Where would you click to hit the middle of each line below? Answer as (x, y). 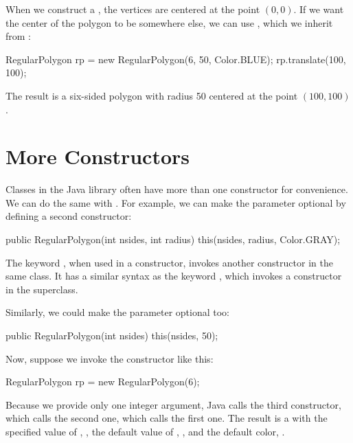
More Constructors (98, 156)
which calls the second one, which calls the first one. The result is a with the (167, 418)
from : (18, 36)
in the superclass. (42, 289)
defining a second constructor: (69, 216)
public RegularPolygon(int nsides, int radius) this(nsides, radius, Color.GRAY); (173, 239)
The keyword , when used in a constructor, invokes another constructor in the (169, 262)
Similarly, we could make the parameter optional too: (118, 312)
